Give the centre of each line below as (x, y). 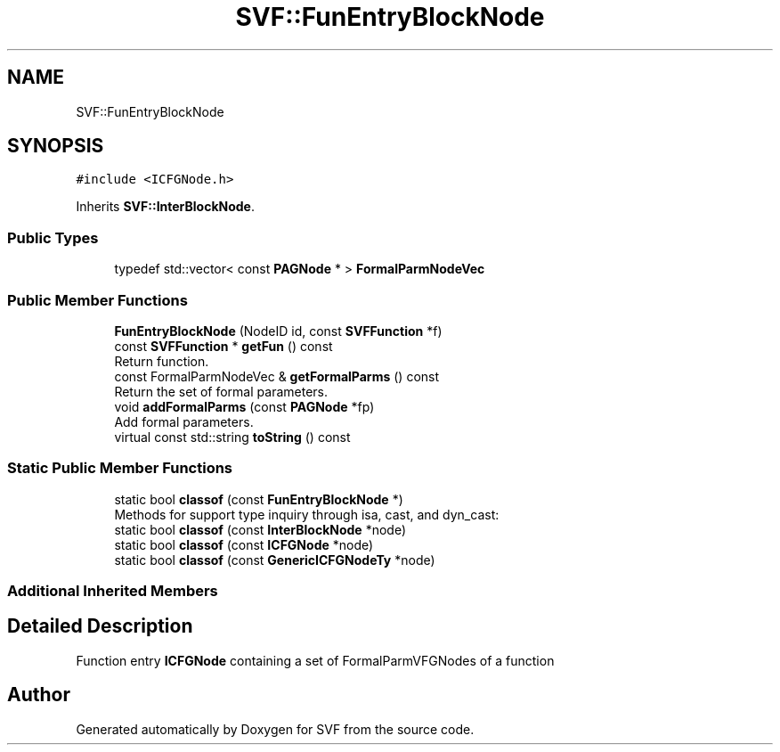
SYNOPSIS (56, 146)
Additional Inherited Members (113, 591)
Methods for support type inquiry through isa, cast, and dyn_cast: (307, 514)
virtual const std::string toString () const (232, 437)
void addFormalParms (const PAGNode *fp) (244, 406)
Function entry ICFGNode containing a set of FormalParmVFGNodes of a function (315, 660)
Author (39, 695)
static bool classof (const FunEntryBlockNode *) (259, 499)
